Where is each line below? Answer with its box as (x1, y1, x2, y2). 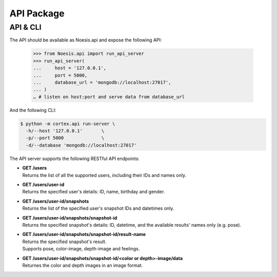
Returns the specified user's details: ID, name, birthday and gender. (22, 189, 165, 195)
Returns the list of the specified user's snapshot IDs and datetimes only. (22, 205, 174, 211)
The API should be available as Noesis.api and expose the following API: (9, 37, 162, 43)
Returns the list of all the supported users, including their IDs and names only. (22, 172, 187, 178)
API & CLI (9, 23, 42, 32)
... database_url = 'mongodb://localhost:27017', (33, 80, 171, 85)
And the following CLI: (9, 107, 56, 113)
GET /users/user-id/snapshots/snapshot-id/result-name (22, 231, 146, 238)
